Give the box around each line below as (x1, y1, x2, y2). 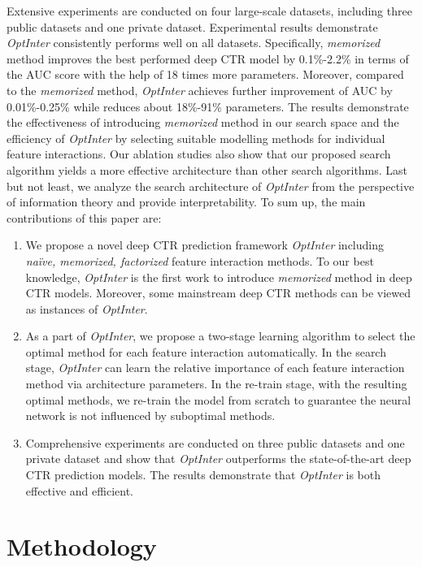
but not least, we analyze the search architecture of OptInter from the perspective (7, 177, 415, 194)
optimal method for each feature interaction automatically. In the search (25, 343, 386, 360)
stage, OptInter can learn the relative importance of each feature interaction (25, 359, 405, 376)
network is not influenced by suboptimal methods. (25, 407, 276, 424)
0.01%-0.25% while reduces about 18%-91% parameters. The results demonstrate (7, 97, 409, 115)
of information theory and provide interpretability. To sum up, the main (7, 193, 366, 210)
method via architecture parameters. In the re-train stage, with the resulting (25, 375, 407, 392)
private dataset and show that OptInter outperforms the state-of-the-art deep (25, 450, 411, 467)
